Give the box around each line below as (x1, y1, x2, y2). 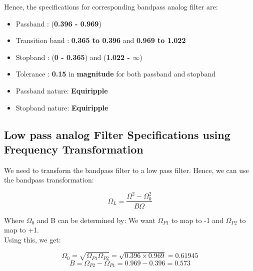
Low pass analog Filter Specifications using (4, 126, 230, 142)
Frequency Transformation (4, 141, 143, 156)
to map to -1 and (171, 214, 223, 225)
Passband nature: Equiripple (15, 85, 108, 95)
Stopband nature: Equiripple (15, 102, 108, 112)
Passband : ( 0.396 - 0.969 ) (15, 18, 101, 28)
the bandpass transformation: (4, 174, 94, 185)
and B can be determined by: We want (36, 214, 155, 225)
